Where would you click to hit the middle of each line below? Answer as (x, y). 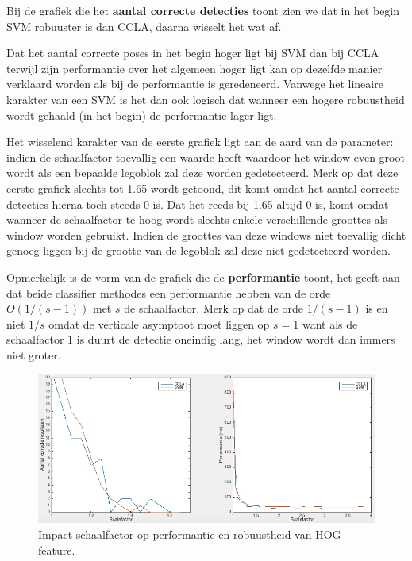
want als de (330, 323)
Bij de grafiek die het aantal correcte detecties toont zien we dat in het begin (203, 10)
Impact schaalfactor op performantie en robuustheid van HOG (190, 534)
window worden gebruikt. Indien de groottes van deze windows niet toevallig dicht (206, 234)
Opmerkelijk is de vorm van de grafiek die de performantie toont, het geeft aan (203, 277)
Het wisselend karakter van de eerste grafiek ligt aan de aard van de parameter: (200, 142)
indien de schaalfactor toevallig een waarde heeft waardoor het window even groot (206, 157)
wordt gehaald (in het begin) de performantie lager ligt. (142, 115)
